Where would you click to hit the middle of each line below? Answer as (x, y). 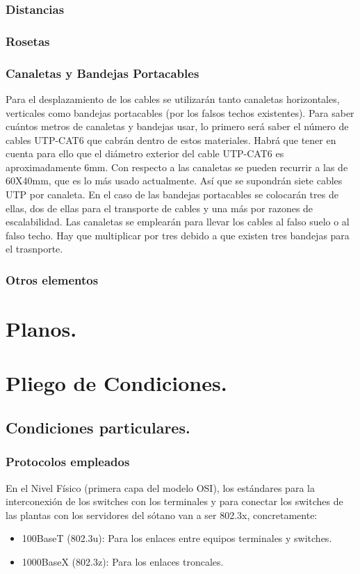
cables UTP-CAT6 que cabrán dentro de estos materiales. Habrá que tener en (171, 139)
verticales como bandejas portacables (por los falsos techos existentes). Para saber (180, 112)
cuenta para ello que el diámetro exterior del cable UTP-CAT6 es (145, 153)
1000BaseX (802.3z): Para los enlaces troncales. (123, 561)
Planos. (41, 329)
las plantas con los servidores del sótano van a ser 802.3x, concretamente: (162, 515)
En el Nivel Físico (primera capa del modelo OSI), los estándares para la (160, 487)
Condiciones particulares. (98, 428)
